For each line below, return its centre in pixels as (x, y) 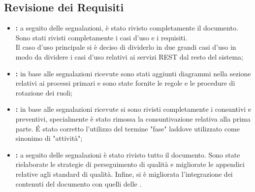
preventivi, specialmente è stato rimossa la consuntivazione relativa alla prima (133, 118)
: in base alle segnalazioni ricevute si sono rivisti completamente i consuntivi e (133, 109)
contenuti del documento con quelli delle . (79, 183)
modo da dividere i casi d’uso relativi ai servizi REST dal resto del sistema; (129, 56)
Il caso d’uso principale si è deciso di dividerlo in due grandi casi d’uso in (126, 47)
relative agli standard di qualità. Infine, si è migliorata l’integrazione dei (124, 174)
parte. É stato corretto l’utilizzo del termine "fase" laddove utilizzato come (127, 128)
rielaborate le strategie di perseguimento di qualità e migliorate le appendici (130, 164)
